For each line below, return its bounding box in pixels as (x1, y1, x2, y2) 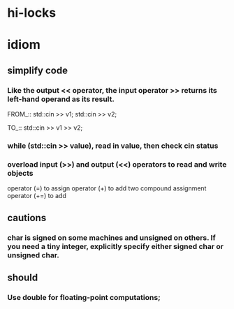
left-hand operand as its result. (7, 94, 115, 104)
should (7, 271, 38, 283)
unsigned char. (7, 250, 59, 259)
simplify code (7, 64, 68, 76)
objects (7, 168, 34, 178)
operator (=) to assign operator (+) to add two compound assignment (7, 184, 207, 193)
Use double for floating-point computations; (7, 292, 161, 302)
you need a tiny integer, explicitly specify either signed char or (7, 241, 224, 251)
